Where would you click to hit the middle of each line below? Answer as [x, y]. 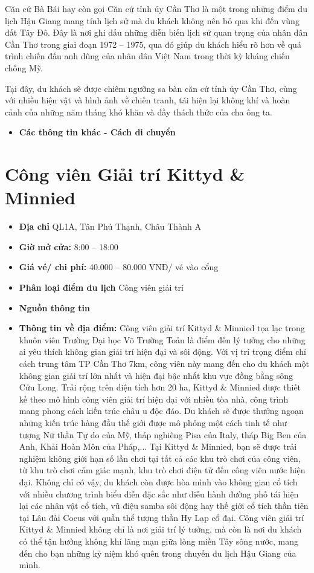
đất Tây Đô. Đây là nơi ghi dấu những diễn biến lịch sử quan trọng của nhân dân [156, 32]
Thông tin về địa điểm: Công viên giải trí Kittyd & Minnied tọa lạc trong [162, 328]
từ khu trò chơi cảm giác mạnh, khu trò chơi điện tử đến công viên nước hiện [162, 470]
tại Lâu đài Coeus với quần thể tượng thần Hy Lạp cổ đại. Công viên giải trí [162, 517]
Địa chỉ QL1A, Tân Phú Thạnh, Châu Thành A [110, 226]
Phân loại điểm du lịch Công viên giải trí [101, 287]
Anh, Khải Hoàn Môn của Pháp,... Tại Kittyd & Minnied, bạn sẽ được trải [158, 446]
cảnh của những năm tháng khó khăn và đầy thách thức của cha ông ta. [139, 112]
